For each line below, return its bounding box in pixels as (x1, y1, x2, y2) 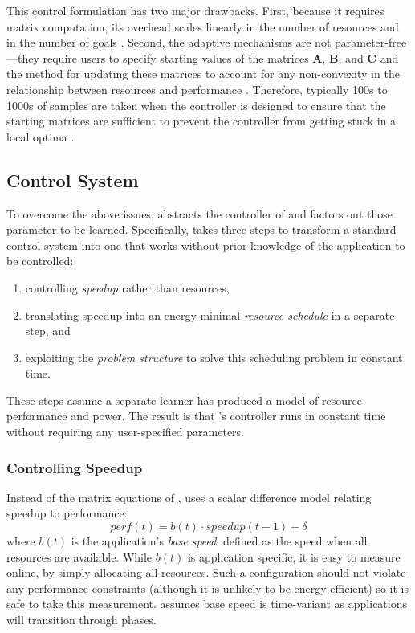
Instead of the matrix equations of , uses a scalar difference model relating (6, 488, 372, 505)
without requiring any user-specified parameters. (6, 423, 245, 440)
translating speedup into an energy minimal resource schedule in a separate (25, 306, 395, 323)
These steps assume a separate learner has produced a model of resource (6, 391, 362, 408)
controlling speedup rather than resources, (25, 279, 230, 296)
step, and (25, 322, 71, 339)
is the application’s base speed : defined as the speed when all (71, 533, 368, 549)
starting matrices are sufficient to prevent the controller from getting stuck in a (6, 112, 397, 129)
